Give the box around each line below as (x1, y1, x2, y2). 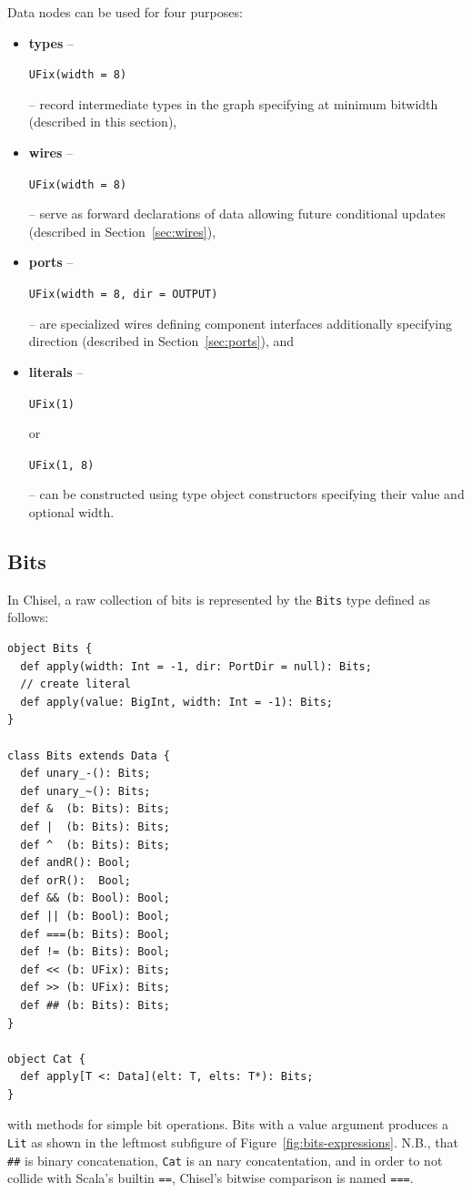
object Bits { (7, 642, 93, 656)
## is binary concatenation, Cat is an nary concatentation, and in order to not (7, 1150, 443, 1169)
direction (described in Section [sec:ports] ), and (28, 331, 295, 351)
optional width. (28, 503, 115, 521)
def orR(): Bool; (20, 873, 132, 887)
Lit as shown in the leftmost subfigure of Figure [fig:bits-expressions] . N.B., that (7, 1133, 458, 1152)
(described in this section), (28, 112, 177, 131)
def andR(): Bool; (20, 856, 132, 870)
